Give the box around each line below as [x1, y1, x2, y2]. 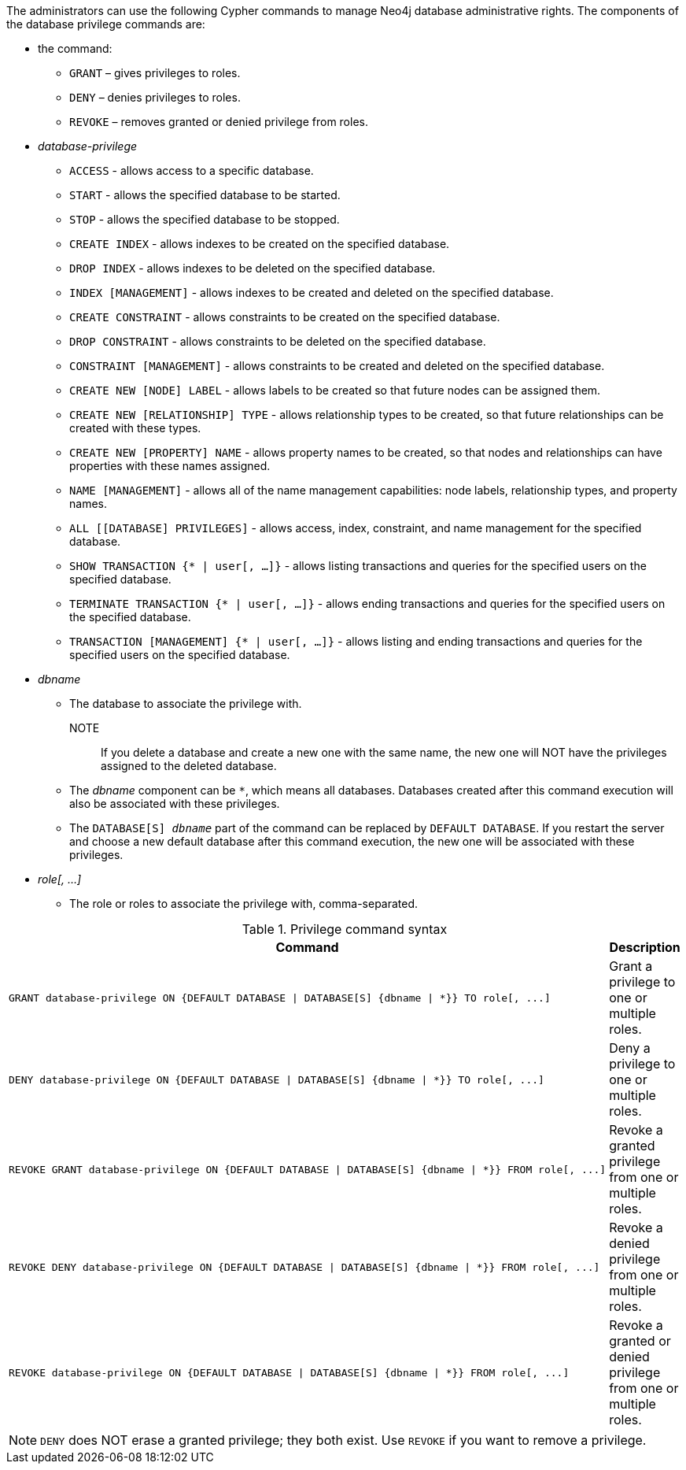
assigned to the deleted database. [101, 759, 277, 772]
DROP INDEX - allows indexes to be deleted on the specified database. [69, 261, 436, 275]
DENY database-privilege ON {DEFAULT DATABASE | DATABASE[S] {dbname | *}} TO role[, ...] [9, 1073, 544, 1086]
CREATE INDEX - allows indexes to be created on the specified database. [69, 237, 450, 250]
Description [609, 939, 680, 955]
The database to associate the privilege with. [69, 697, 302, 710]
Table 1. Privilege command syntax [242, 921, 448, 937]
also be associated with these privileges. [69, 797, 280, 810]
